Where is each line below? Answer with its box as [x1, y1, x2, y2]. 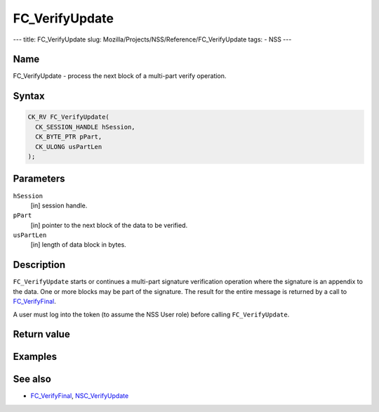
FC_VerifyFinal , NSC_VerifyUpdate [30, 392, 129, 400]
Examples [13, 351, 58, 363]
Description [13, 259, 66, 271]
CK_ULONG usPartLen [35, 143, 102, 150]
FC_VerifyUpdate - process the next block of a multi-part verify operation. [13, 72, 227, 80]
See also [13, 373, 52, 385]
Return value [13, 328, 70, 340]
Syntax [13, 90, 45, 102]
